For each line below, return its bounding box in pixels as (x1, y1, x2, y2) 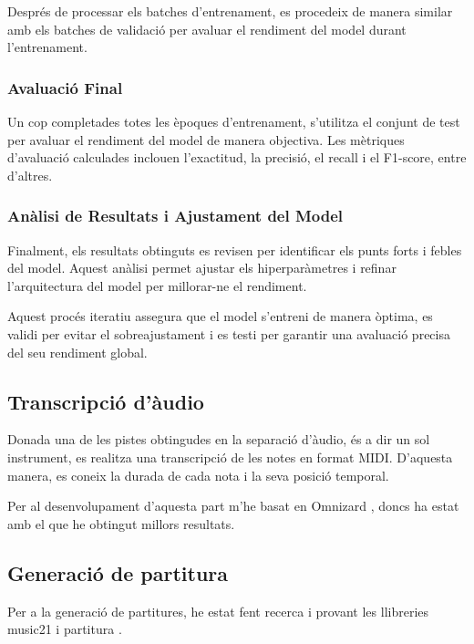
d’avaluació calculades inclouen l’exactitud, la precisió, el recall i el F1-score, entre (7, 148, 467, 167)
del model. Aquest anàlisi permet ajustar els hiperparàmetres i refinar (7, 258, 397, 277)
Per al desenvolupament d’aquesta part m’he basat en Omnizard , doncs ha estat (7, 496, 459, 515)
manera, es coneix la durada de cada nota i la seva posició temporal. (7, 465, 389, 484)
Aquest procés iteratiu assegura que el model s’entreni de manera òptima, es (7, 306, 433, 326)
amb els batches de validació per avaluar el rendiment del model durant (7, 19, 407, 38)
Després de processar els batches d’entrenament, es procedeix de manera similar (7, 2, 453, 20)
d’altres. (7, 165, 53, 184)
